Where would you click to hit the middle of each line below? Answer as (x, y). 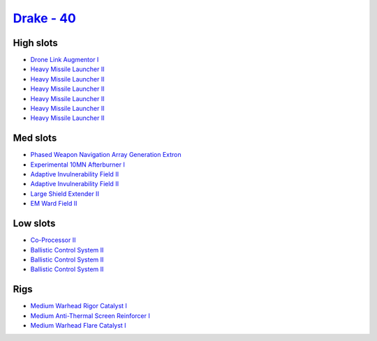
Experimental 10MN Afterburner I (77, 165)
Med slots (35, 138)
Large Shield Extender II (65, 194)
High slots (36, 43)
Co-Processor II (53, 240)
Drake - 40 (44, 18)
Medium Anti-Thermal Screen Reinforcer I (90, 316)
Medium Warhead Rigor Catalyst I (79, 306)
